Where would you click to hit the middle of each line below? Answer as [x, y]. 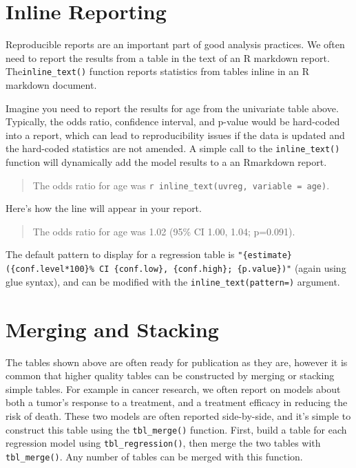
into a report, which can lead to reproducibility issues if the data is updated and [175, 135]
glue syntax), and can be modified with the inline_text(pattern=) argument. [173, 281]
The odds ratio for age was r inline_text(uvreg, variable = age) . [181, 185]
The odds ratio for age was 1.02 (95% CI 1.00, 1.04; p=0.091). [164, 231]
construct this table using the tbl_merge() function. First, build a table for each [176, 429]
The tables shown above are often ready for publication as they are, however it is [177, 362]
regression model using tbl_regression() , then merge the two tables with [163, 443]
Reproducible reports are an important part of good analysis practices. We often [175, 44]
